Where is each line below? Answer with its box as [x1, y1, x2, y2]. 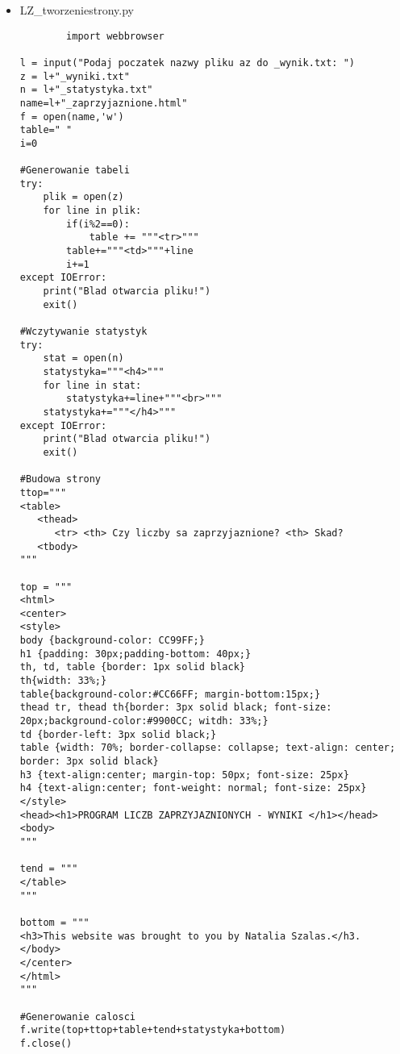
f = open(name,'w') [19, 110, 124, 123]
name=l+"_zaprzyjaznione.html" [19, 97, 188, 109]
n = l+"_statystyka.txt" [19, 84, 153, 96]
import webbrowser [66, 30, 165, 42]
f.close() [19, 1037, 73, 1049]
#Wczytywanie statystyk [19, 326, 148, 338]
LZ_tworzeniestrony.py [19, 2, 134, 18]
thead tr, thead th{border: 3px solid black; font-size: [19, 702, 332, 714]
